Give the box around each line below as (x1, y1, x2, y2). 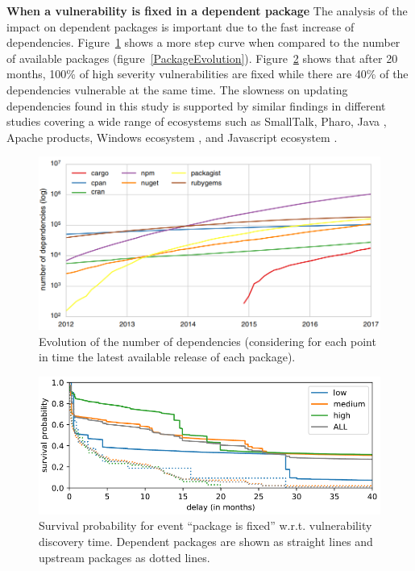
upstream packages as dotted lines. (39, 548, 210, 565)
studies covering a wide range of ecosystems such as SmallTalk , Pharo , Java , (6, 113, 387, 130)
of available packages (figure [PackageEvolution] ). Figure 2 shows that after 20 (6, 49, 398, 66)
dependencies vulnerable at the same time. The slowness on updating (6, 81, 348, 98)
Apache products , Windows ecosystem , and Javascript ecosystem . (6, 128, 338, 145)
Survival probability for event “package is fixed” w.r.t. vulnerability (39, 517, 372, 534)
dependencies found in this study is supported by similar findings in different (6, 97, 386, 114)
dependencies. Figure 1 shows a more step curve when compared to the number (6, 34, 400, 51)
